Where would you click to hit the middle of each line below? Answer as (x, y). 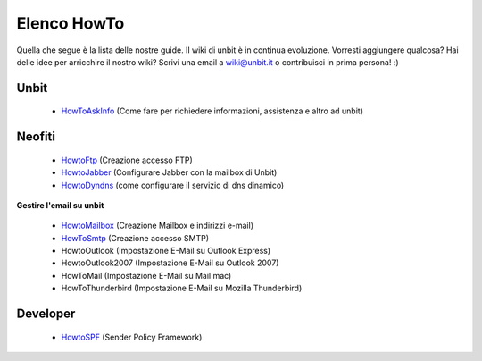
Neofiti (36, 137)
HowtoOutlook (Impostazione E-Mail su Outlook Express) (166, 251)
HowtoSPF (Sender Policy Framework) (132, 337)
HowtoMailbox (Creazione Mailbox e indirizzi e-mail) (158, 226)
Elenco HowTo (71, 23)
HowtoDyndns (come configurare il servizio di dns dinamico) (173, 185)
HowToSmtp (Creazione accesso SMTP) (135, 238)
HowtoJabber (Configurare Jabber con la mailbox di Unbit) (169, 172)
